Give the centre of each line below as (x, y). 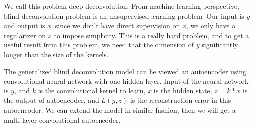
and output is (25, 25)
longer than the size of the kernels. (56, 54)
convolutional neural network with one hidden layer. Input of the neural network (126, 81)
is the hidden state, (183, 90)
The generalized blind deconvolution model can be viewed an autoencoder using (125, 71)
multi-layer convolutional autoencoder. (62, 119)
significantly (220, 45)
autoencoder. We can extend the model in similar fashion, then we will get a (120, 109)
